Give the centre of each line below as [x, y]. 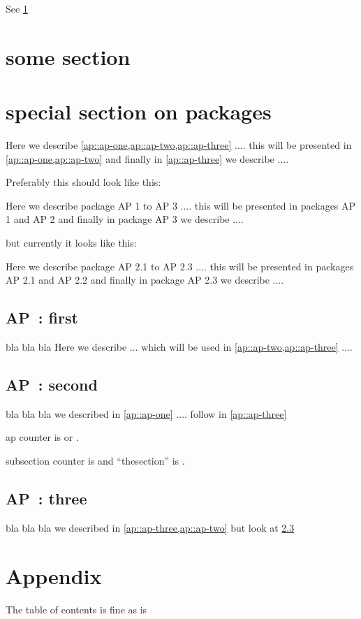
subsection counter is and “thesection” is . [95, 461]
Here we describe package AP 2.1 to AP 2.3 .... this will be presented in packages [180, 266]
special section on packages [139, 111]
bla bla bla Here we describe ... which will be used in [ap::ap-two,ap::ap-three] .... [179, 347]
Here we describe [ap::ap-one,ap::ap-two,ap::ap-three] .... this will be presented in [179, 145]
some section [68, 56]
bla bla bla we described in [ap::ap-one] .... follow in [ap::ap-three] [146, 413]
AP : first [42, 318]
